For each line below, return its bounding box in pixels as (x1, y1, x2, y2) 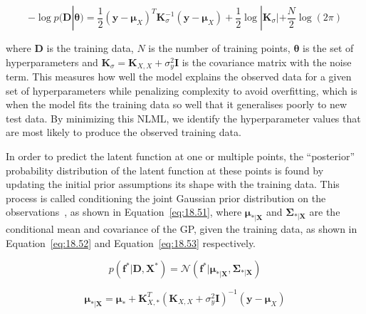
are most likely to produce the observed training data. (6, 125, 241, 140)
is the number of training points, (148, 41, 291, 55)
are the (309, 204, 340, 219)
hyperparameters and (6, 54, 98, 69)
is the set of (302, 41, 354, 55)
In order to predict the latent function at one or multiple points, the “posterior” (6, 149, 355, 164)
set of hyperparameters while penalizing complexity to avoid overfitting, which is (6, 83, 357, 98)
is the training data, (46, 41, 134, 55)
